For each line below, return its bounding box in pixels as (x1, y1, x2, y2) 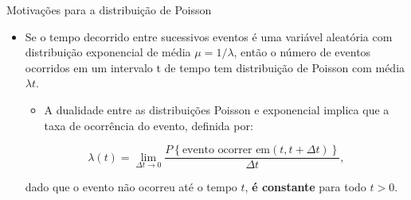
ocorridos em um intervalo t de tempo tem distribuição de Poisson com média (25, 59, 405, 75)
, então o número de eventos (233, 44, 371, 60)
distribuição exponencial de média (25, 44, 191, 60)
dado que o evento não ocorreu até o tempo (25, 179, 237, 195)
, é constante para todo (245, 179, 366, 195)
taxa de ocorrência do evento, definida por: (44, 117, 253, 133)
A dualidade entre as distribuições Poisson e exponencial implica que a (44, 101, 389, 117)
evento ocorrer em (182, 144, 271, 156)
